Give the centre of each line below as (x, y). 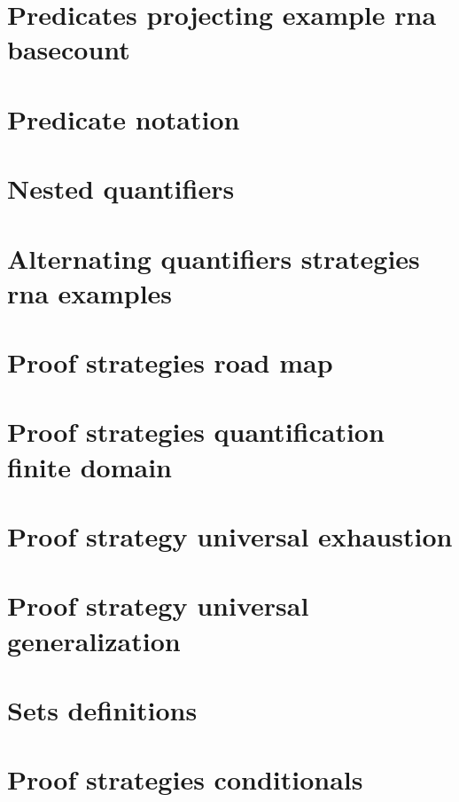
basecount (69, 49)
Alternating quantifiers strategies (214, 258)
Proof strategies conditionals (185, 779)
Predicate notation (124, 118)
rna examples (90, 292)
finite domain (90, 466)
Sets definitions (102, 709)
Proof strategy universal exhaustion (230, 536)
